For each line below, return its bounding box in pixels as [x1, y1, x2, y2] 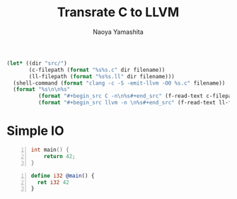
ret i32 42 [37, 179, 69, 186]
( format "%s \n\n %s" [13, 86, 71, 93]
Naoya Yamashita [92, 28, 144, 36]
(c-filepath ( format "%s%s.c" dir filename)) [28, 66, 166, 73]
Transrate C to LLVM [57, 4, 180, 20]
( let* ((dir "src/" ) [6, 59, 68, 67]
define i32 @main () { [30, 172, 95, 179]
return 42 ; [43, 152, 76, 159]
